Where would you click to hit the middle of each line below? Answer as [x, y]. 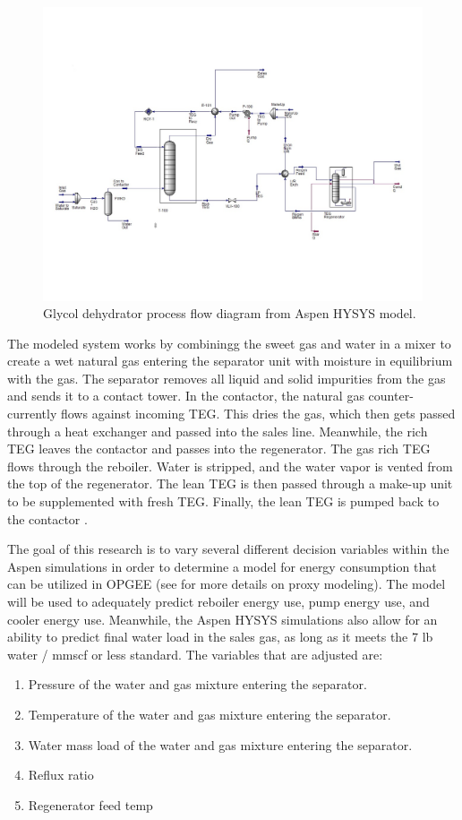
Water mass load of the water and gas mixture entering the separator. [220, 744]
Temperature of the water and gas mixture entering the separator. [210, 714]
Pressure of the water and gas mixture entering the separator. [197, 684]
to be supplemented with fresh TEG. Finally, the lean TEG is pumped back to [223, 501]
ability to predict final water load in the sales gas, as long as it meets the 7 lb [220, 637]
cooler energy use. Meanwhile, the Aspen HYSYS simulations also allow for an [222, 619]
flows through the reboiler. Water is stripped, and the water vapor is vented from [230, 466]
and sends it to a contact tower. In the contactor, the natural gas [186, 396]
